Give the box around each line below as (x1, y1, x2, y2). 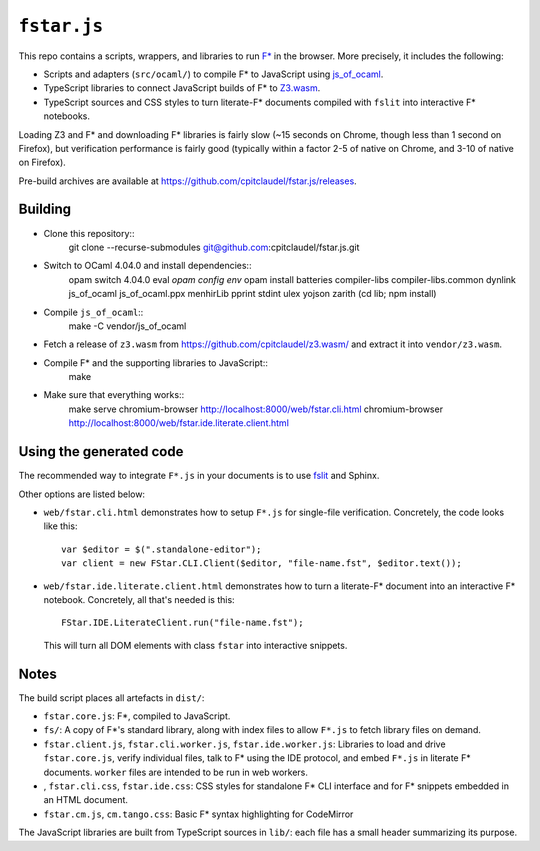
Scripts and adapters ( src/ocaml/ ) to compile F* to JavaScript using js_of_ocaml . (43, 68, 384, 80)
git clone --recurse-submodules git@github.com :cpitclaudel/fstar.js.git (68, 241, 360, 253)
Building (18, 201, 72, 218)
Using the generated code (18, 443, 184, 460)
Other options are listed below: (18, 488, 145, 500)
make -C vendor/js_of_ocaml (68, 320, 187, 332)
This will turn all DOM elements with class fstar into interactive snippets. (43, 639, 348, 651)
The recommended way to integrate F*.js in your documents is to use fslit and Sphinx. (18, 470, 380, 482)
